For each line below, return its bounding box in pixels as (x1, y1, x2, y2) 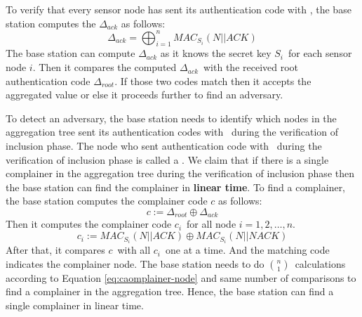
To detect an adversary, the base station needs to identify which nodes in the (6, 110, 337, 125)
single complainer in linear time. (6, 297, 144, 312)
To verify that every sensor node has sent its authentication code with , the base (6, 2, 351, 16)
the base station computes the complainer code (6, 193, 208, 208)
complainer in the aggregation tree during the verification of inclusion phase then (6, 166, 354, 181)
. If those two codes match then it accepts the (114, 73, 311, 88)
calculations (295, 256, 346, 271)
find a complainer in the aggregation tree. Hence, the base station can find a (6, 284, 334, 299)
